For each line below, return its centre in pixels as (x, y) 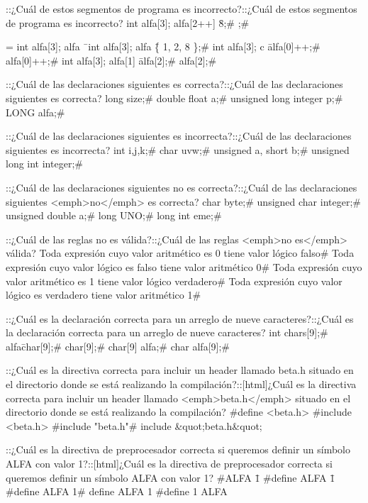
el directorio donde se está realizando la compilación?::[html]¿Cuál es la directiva (181, 384)
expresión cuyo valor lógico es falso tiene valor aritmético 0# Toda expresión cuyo (184, 266)
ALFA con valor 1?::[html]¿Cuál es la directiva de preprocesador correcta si (169, 464)
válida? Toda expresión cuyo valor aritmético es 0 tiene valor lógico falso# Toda (180, 253)
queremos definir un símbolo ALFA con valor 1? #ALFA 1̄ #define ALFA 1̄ (171, 477)
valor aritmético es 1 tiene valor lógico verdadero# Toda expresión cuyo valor (174, 281)
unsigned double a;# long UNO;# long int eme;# (114, 215)
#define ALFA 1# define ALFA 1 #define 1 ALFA (117, 491)
